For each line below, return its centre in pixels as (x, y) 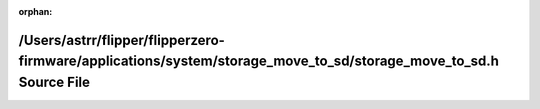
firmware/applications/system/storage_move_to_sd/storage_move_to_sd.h (259, 61)
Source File (54, 82)
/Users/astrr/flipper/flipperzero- (121, 40)
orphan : (35, 11)
